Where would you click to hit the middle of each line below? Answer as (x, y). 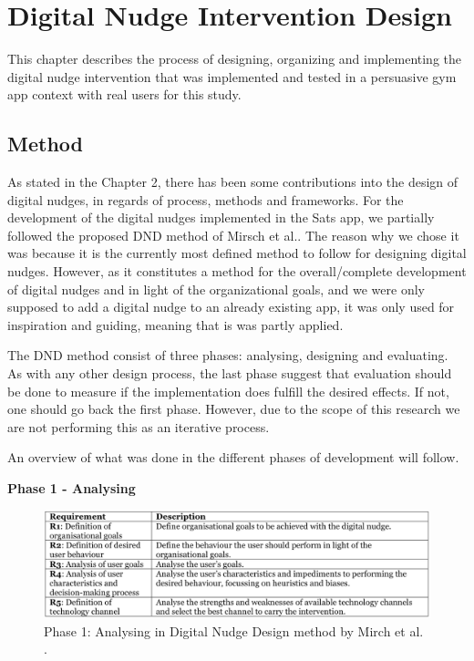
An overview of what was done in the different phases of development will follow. (233, 457)
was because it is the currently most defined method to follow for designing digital (237, 253)
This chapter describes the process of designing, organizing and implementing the (235, 59)
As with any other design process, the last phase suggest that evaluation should (230, 373)
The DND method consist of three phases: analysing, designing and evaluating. (228, 355)
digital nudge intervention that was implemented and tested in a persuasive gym (232, 76)
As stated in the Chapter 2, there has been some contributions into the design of (233, 182)
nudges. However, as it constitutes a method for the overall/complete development (237, 271)
